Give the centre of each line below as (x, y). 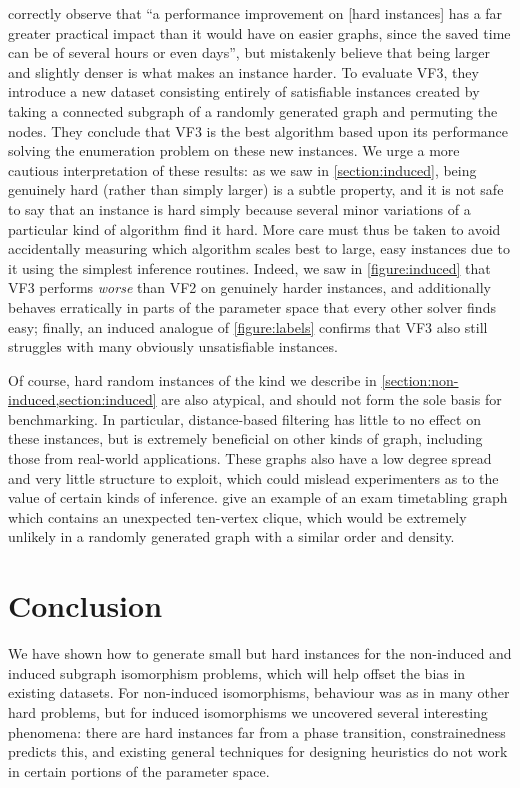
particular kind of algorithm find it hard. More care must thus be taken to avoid (254, 228)
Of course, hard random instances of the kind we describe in (192, 379)
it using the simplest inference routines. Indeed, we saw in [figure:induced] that (249, 267)
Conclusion (85, 605)
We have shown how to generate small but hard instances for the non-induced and (260, 653)
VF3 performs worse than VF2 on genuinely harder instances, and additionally (249, 287)
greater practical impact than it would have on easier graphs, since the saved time (259, 32)
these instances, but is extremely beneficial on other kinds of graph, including (245, 438)
